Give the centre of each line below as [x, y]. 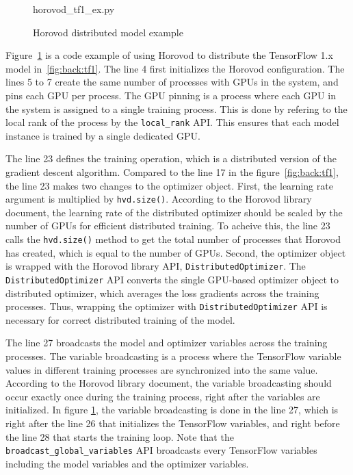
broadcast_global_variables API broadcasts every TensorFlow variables [161, 450]
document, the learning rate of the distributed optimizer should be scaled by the [174, 212]
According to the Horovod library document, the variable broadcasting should [169, 383]
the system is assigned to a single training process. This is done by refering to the [176, 108]
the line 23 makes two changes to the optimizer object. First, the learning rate [169, 185]
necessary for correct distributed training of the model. [120, 319]
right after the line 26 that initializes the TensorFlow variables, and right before [173, 423]
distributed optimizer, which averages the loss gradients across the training [162, 293]
